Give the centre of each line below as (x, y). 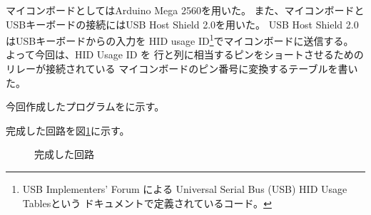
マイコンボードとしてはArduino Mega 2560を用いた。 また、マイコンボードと (185, 10)
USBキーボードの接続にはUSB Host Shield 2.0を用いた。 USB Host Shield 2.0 (182, 24)
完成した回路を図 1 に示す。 (68, 130)
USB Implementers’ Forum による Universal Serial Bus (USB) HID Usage (185, 189)
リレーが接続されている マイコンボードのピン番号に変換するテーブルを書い (182, 69)
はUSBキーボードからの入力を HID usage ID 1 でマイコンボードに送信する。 (180, 40)
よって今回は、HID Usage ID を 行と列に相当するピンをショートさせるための (185, 54)
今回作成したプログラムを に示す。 (85, 106)
